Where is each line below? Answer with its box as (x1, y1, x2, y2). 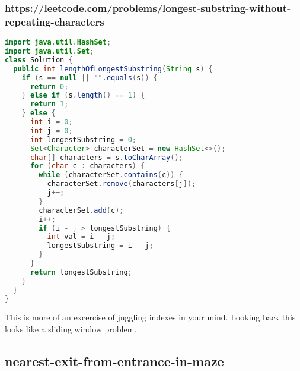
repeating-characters (5, 14, 104, 29)
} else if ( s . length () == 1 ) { (21, 91, 145, 100)
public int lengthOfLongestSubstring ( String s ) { (13, 64, 213, 73)
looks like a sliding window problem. (5, 322, 137, 335)
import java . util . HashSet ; (5, 38, 111, 47)
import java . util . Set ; (5, 47, 94, 56)
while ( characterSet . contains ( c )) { (39, 171, 183, 180)
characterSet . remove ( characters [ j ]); (47, 180, 196, 188)
